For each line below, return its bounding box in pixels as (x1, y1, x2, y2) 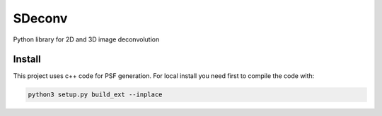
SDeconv (13, 11, 68, 26)
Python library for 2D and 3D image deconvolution (13, 35, 160, 44)
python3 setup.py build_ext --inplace (28, 91, 163, 98)
